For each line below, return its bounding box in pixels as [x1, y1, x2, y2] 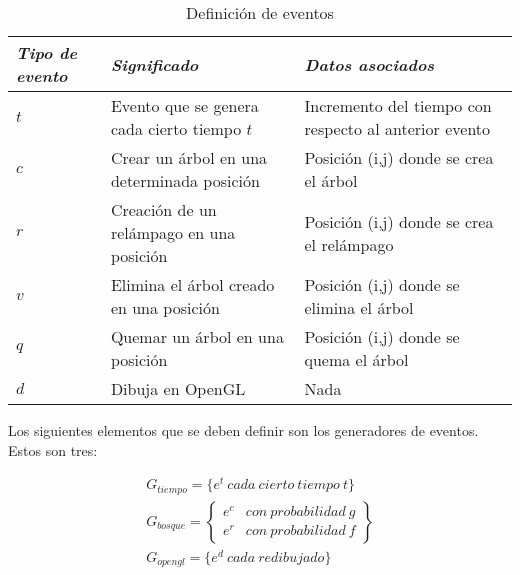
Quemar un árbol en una [110, 325, 284, 348]
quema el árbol [304, 348, 409, 371]
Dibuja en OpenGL [110, 377, 246, 400]
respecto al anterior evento [304, 117, 491, 140]
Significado [110, 52, 199, 76]
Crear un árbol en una [110, 146, 268, 169]
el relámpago [304, 232, 394, 256]
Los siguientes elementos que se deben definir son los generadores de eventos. [8, 420, 479, 440]
